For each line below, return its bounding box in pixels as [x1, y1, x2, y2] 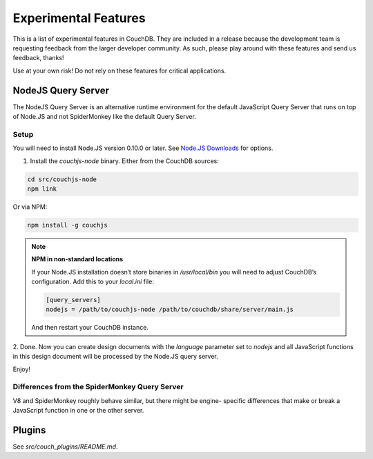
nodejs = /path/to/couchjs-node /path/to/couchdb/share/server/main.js [46, 306, 294, 314]
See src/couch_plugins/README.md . [12, 442, 118, 451]
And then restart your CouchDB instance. [31, 324, 149, 332]
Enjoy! [12, 365, 31, 373]
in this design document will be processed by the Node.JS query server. [12, 353, 219, 361]
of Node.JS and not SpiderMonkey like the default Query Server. [12, 113, 196, 121]
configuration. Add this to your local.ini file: [31, 277, 155, 286]
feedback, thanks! [12, 54, 64, 62]
